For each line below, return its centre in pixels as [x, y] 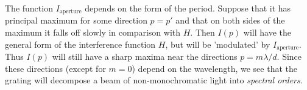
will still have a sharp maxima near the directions [145, 56]
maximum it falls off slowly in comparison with [93, 32]
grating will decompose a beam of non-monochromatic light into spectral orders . [154, 80]
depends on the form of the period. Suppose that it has [188, 8]
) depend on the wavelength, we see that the [215, 68]
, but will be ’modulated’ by [218, 44]
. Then [203, 32]
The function [29, 8]
